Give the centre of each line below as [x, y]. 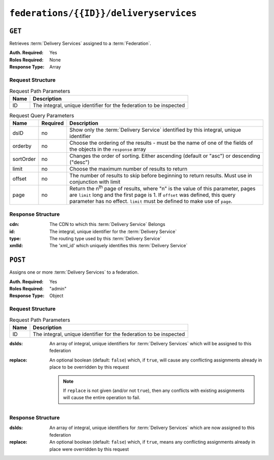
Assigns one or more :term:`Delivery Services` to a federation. [74, 272]
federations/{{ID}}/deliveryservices [103, 13]
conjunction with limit [95, 182]
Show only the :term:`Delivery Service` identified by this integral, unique [155, 130]
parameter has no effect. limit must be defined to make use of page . [151, 202]
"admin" [58, 289]
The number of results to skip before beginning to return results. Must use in [161, 176]
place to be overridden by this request [89, 367]
